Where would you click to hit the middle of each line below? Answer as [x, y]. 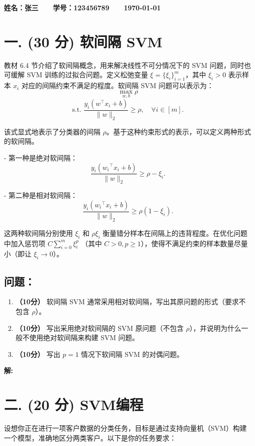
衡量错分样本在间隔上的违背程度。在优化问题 [175, 233]
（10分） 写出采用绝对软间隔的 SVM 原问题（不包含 [100, 328]
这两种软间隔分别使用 [38, 233]
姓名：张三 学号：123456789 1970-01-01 [82, 7]
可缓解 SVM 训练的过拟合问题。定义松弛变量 [76, 75]
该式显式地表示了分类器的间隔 [52, 131]
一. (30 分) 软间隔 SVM [83, 41]
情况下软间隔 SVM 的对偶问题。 [132, 354]
